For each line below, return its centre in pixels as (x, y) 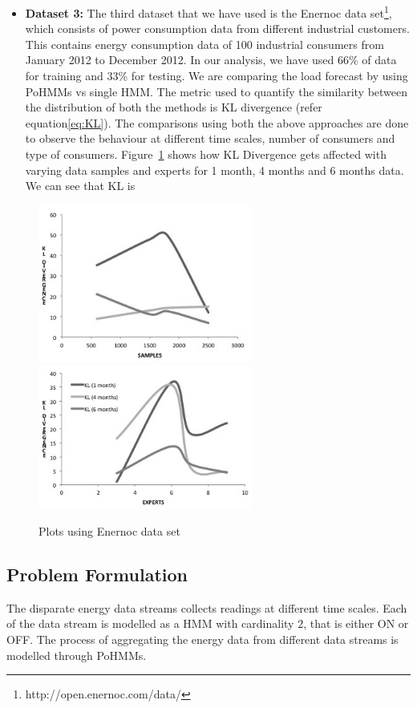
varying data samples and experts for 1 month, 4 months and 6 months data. (215, 170)
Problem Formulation (97, 574)
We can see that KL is (80, 186)
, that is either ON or (356, 623)
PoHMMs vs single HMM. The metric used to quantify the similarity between (217, 91)
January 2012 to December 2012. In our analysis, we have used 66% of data (211, 60)
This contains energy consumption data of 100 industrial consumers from (204, 44)
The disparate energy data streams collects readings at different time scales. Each (207, 607)
